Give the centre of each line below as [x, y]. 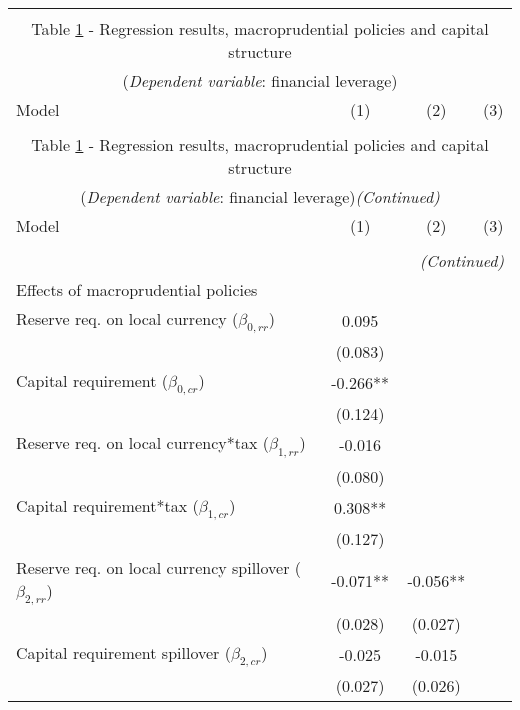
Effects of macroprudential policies [137, 289]
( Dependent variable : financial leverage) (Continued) [260, 196]
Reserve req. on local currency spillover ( [159, 567]
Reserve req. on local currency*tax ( [142, 443]
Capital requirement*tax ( [107, 505]
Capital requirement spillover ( [123, 652]
